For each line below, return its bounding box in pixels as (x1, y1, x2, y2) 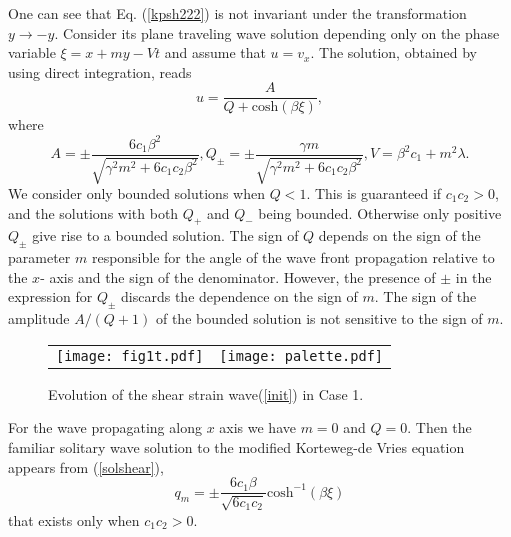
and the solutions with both (8, 202, 179, 223)
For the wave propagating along (8, 417, 202, 438)
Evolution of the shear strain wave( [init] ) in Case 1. (48, 383, 364, 404)
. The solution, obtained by (310, 42, 478, 63)
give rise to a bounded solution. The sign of (32, 225, 299, 246)
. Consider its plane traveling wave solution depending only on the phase (54, 22, 500, 43)
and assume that (164, 42, 266, 63)
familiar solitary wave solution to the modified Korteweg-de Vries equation (8, 436, 465, 457)
